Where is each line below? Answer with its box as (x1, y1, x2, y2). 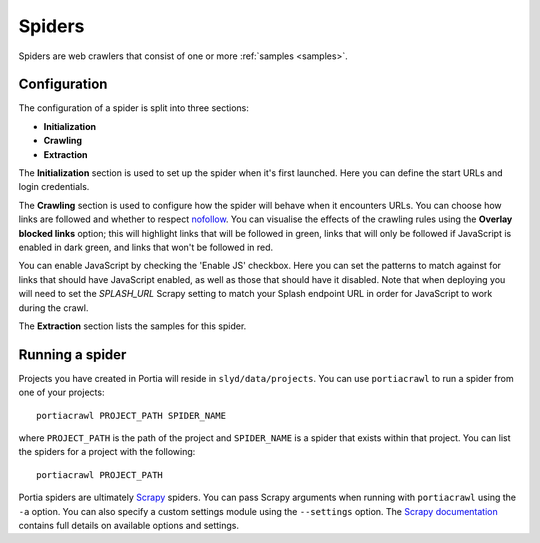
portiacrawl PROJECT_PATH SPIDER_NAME (36, 410, 227, 421)
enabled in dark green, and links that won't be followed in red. (18, 241, 274, 253)
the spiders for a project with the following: (18, 446, 196, 458)
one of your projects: (18, 386, 105, 399)
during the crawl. (18, 301, 89, 314)
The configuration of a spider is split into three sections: (18, 102, 250, 114)
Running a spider (18, 346, 127, 363)
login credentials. (18, 181, 90, 193)
